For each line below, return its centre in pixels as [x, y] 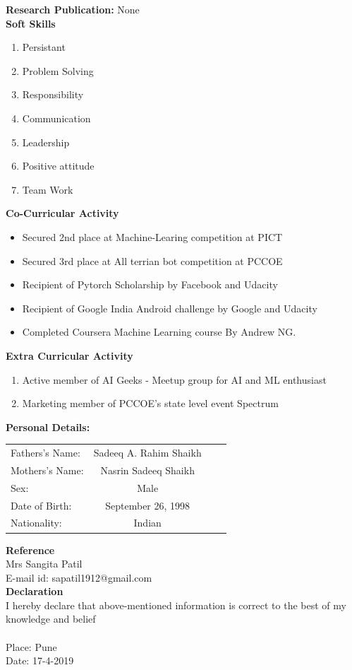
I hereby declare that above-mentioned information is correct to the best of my [176, 605]
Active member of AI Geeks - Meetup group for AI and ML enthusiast [174, 379]
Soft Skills [31, 23]
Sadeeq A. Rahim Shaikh [147, 453]
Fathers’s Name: [45, 453]
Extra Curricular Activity [69, 355]
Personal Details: [48, 427]
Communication [56, 118]
